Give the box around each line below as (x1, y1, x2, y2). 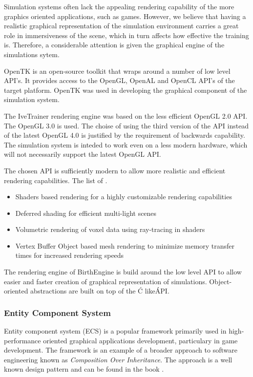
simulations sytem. (4, 49, 60, 59)
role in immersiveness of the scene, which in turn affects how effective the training (4, 30, 249, 40)
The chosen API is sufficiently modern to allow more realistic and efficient (4, 165, 226, 175)
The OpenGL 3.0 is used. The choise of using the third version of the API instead (4, 120, 249, 130)
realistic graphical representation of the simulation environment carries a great (4, 21, 239, 31)
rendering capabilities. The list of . (4, 175, 107, 185)
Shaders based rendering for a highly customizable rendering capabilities (15, 191, 232, 202)
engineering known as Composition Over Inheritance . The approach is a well (4, 354, 232, 364)
